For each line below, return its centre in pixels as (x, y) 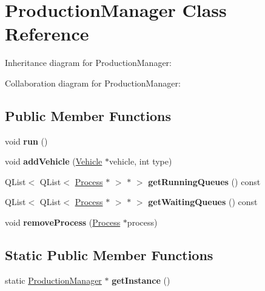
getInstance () (141, 280)
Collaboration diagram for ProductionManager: (93, 83)
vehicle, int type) (141, 161)
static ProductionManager (53, 280)
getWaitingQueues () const (203, 202)
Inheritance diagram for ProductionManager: (89, 63)
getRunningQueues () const (204, 181)
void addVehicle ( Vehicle (54, 161)
